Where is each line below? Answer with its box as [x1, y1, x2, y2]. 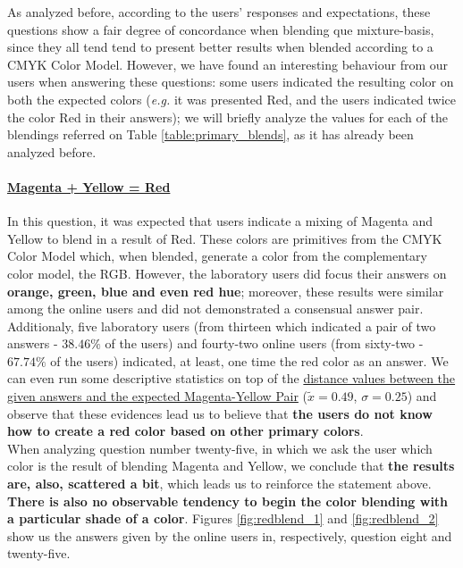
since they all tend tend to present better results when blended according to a [7, 38, 434, 56]
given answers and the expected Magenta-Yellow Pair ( [7, 387, 308, 405]
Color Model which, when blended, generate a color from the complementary [7, 246, 427, 265]
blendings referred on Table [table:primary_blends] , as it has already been [7, 125, 414, 144]
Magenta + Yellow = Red [7, 177, 171, 196]
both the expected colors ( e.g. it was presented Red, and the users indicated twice [7, 89, 457, 108]
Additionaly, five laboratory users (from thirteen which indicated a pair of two [7, 316, 436, 335]
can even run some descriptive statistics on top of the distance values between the [7, 369, 456, 388]
